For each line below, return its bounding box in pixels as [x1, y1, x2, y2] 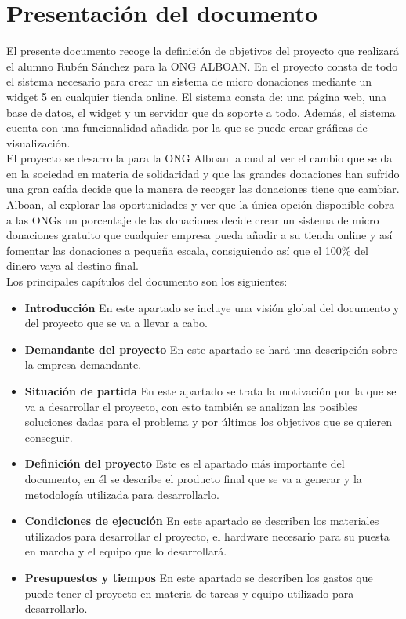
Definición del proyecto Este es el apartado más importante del [24, 455, 345, 472]
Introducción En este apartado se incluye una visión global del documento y [24, 299, 400, 315]
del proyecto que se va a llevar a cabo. [24, 315, 208, 331]
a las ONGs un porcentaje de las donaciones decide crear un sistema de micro [6, 211, 379, 228]
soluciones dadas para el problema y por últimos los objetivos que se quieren [24, 413, 392, 430]
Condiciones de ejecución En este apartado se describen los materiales [24, 512, 379, 529]
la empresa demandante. [24, 356, 142, 373]
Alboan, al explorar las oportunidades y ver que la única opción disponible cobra [6, 196, 395, 213]
